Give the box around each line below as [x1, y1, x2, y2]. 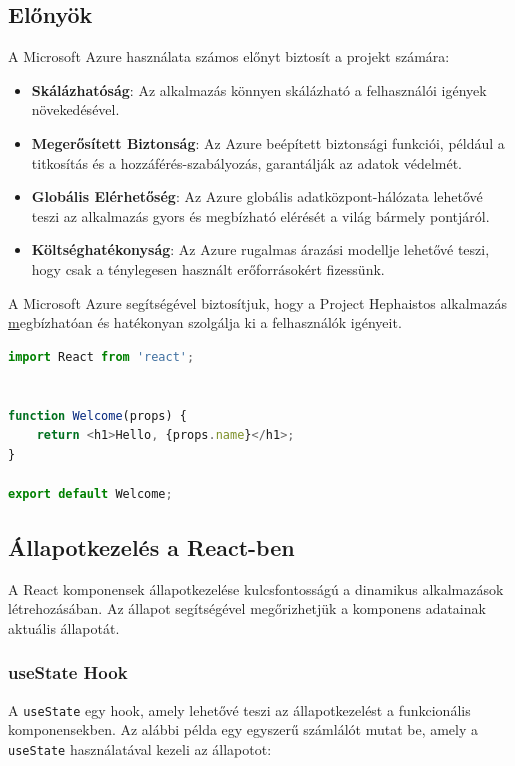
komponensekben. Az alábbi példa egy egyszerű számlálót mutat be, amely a [8, 719, 479, 740]
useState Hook [8, 660, 128, 685]
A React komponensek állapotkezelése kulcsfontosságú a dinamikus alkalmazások [8, 578, 504, 599]
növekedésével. [31, 99, 120, 120]
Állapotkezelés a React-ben [8, 531, 295, 562]
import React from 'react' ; [8, 349, 195, 364]
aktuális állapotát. [8, 617, 120, 638]
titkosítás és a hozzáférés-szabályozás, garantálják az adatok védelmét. [31, 152, 463, 173]
